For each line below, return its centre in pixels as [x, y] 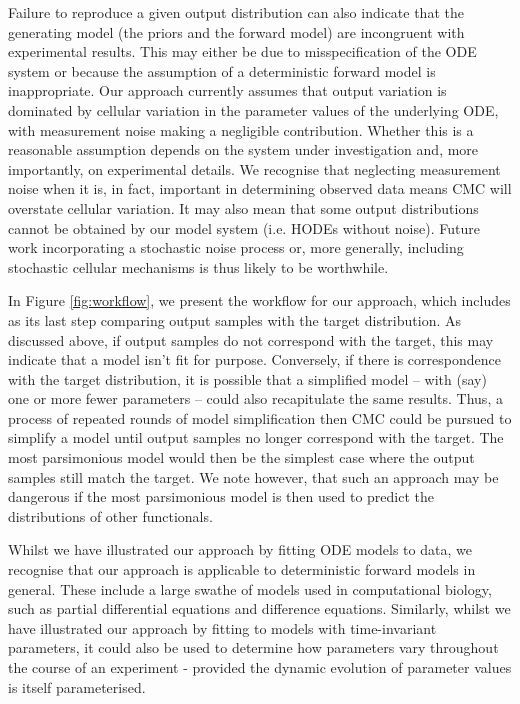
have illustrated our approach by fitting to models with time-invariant [222, 627]
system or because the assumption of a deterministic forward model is [222, 70]
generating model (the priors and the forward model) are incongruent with [236, 31]
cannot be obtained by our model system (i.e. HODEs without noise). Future [244, 227]
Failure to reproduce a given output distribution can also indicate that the [236, 12]
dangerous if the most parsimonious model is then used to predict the [221, 496]
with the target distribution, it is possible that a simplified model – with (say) [247, 378]
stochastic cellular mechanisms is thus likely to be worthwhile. [198, 266]
